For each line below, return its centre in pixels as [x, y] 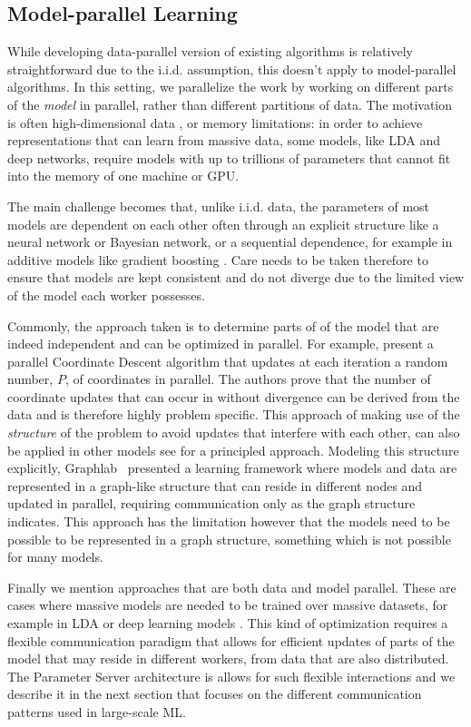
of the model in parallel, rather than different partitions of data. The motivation [230, 104]
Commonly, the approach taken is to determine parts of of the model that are [223, 325]
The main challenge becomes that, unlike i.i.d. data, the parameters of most [219, 206]
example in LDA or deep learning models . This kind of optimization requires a [228, 623]
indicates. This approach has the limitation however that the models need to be [229, 521]
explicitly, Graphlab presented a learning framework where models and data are [232, 468]
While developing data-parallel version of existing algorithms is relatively [210, 51]
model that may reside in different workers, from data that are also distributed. [228, 658]
